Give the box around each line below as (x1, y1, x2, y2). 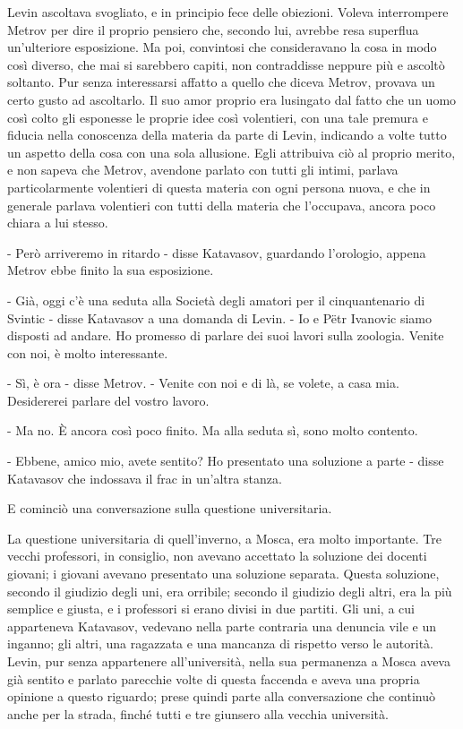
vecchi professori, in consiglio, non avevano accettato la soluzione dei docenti (7, 546, 427, 565)
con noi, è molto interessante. (7, 343, 168, 362)
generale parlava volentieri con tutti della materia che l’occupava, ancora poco (7, 195, 436, 214)
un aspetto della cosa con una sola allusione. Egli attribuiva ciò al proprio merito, (7, 142, 456, 161)
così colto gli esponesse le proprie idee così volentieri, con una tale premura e (7, 107, 428, 126)
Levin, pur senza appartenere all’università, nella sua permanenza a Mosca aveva (7, 652, 450, 670)
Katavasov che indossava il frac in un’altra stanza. (7, 468, 282, 487)
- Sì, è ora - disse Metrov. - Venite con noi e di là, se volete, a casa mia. (7, 373, 399, 392)
